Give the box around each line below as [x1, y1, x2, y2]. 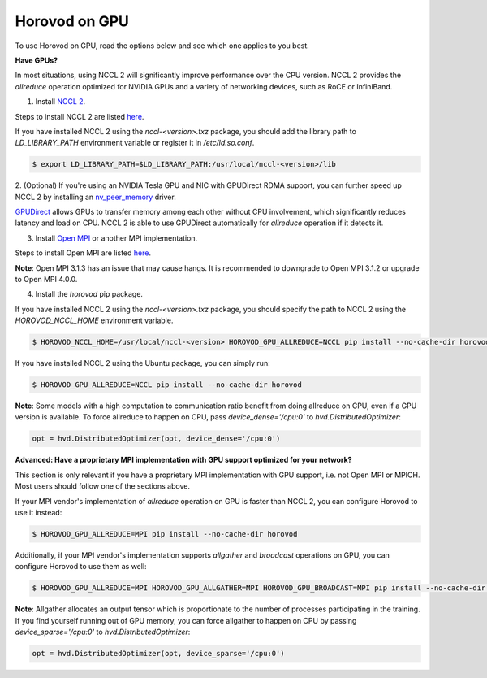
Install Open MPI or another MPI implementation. [35, 233, 198, 243]
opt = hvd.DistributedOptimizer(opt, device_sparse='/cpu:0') [32, 649, 285, 658]
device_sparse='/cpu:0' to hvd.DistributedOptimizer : [15, 627, 191, 637]
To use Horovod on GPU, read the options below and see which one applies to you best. [15, 41, 310, 50]
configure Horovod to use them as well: [15, 562, 147, 572]
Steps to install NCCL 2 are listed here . [15, 111, 144, 121]
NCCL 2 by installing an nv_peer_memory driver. [15, 192, 176, 202]
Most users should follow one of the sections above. [15, 481, 191, 491]
